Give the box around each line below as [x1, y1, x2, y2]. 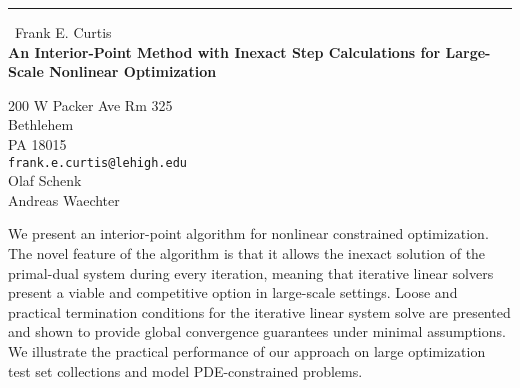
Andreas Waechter [8, 189, 120, 210]
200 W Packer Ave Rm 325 [8, 94, 173, 115]
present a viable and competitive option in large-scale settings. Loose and [8, 282, 458, 303]
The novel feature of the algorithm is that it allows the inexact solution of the [8, 243, 486, 263]
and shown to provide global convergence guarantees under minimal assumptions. [8, 321, 506, 342]
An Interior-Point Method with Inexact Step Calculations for [8, 41, 441, 62]
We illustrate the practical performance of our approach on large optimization [8, 340, 486, 361]
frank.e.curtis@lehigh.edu [8, 155, 187, 170]
